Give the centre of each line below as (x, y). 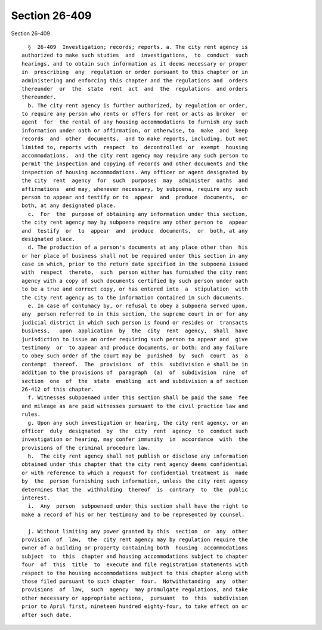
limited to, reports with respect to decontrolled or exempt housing (135, 147)
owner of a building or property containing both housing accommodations (135, 548)
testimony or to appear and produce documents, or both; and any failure (135, 348)
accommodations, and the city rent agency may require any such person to (135, 156)
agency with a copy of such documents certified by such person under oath (135, 281)
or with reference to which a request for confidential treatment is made (135, 472)
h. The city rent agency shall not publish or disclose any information (138, 456)
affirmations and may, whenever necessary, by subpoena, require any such (135, 189)
